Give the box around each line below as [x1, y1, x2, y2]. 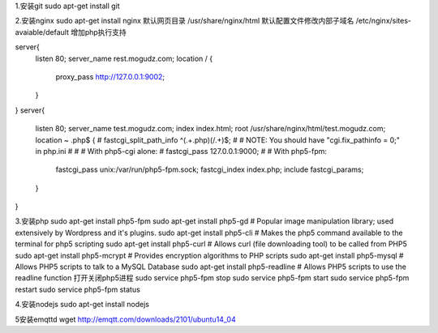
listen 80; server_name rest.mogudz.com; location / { [35, 53, 213, 63]
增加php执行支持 [70, 27, 127, 36]
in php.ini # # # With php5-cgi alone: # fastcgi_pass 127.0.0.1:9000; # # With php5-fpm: [35, 146, 328, 156]
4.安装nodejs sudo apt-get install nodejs [15, 300, 150, 310]
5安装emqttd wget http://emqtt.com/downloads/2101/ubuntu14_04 [15, 314, 236, 324]
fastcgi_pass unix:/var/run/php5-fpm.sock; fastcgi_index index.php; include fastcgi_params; [55, 164, 364, 174]
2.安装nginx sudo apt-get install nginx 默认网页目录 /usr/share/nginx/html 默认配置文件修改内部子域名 [15, 16, 354, 26]
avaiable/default [15, 27, 69, 36]
